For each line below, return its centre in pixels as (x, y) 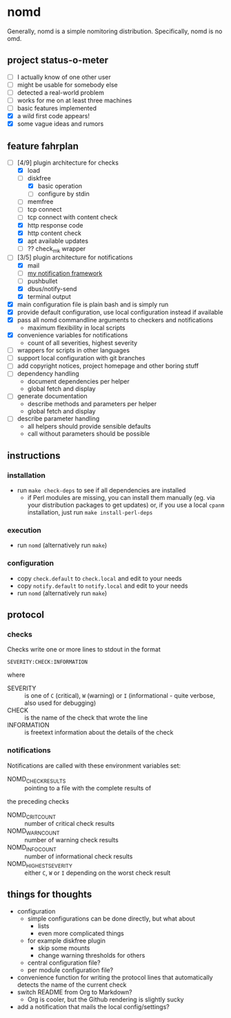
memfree (40, 202)
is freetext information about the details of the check (99, 732)
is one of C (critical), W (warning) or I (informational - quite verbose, (120, 696)
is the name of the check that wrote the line (86, 718)
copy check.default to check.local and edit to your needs (99, 578)
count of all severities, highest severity (82, 343)
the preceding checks (38, 801)
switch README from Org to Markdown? (74, 992)
